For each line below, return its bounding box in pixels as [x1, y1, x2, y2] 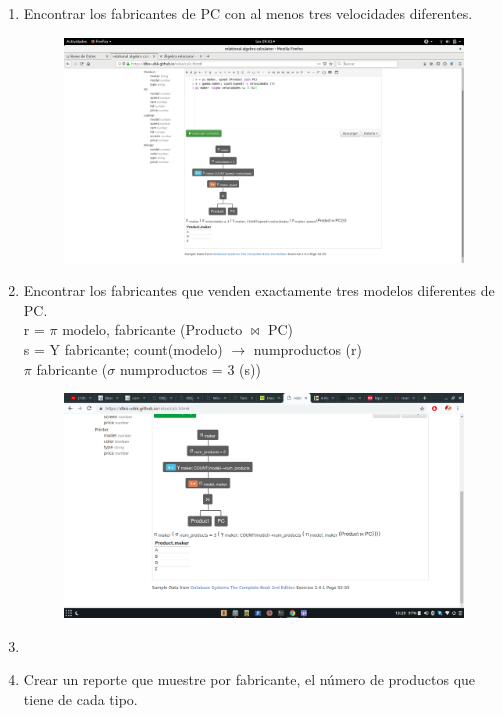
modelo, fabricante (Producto [62, 319, 243, 340]
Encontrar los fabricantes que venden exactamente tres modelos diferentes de [23, 280, 495, 301]
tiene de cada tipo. [23, 688, 138, 709]
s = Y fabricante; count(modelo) [23, 339, 223, 360]
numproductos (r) [253, 339, 362, 360]
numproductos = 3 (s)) [119, 358, 261, 379]
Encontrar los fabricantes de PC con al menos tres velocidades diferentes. [23, 3, 473, 23]
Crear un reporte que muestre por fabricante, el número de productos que [23, 669, 476, 690]
